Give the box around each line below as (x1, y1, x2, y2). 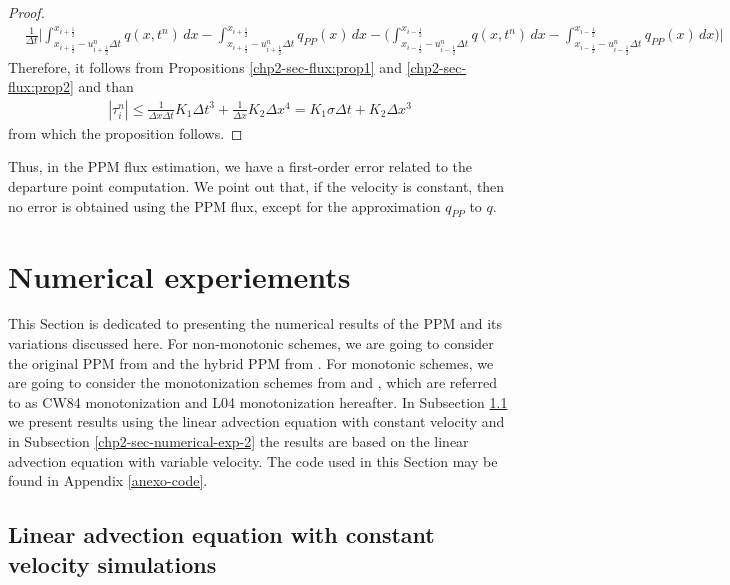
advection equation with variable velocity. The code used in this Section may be (8, 450, 498, 471)
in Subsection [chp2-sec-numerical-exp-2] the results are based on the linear (8, 431, 469, 451)
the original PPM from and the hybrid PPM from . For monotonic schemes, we (8, 352, 494, 373)
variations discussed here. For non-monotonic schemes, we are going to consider (8, 333, 494, 354)
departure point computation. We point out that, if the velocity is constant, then (8, 175, 505, 196)
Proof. (8, 2, 45, 22)
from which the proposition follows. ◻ (8, 122, 243, 143)
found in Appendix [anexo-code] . (8, 470, 208, 491)
